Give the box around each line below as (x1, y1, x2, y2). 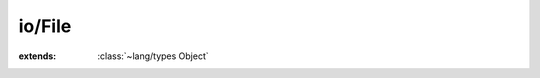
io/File (18, 15, 72, 37)
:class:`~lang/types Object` (97, 50, 209, 62)
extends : (18, 50, 57, 62)
